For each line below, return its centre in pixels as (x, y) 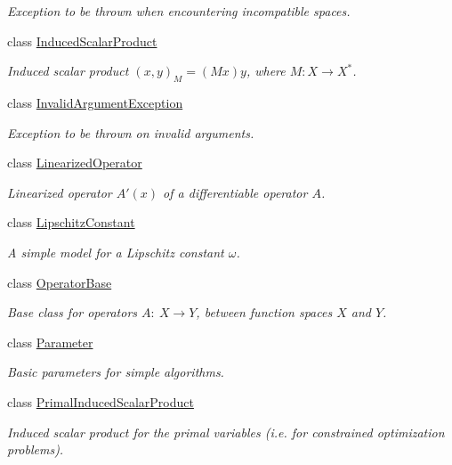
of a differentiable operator (235, 192)
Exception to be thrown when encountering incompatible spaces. (179, 11)
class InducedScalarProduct (82, 41)
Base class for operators (73, 312)
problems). (36, 449)
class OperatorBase (60, 282)
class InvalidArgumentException (95, 102)
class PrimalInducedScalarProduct (101, 401)
